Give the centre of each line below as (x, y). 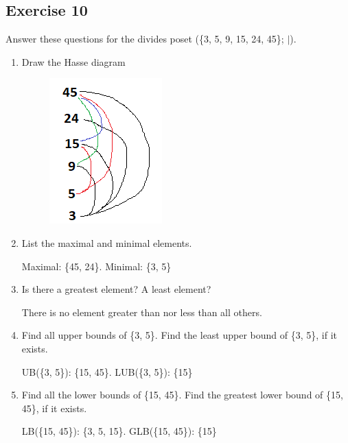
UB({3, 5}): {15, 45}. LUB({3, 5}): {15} (107, 371)
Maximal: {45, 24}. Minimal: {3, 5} (96, 266)
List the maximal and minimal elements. (107, 242)
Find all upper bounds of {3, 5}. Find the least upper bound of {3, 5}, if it (179, 335)
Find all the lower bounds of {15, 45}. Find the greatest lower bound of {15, (182, 395)
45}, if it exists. (54, 408)
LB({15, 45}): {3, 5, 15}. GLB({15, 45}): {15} (119, 431)
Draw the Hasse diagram (73, 61)
